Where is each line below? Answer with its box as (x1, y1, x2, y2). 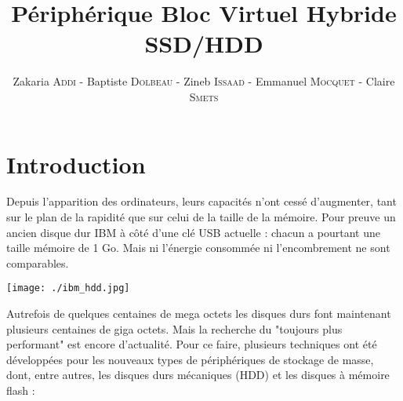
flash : (6, 382, 35, 399)
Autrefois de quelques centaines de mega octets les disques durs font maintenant (6, 305, 391, 322)
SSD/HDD (144, 27, 263, 60)
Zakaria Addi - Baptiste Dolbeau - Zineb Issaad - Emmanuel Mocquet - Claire (13, 73, 395, 89)
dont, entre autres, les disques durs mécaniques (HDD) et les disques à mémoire (6, 366, 390, 383)
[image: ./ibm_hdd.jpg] (6, 283, 130, 294)
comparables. (6, 254, 69, 271)
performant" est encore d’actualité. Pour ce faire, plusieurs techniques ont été (6, 336, 377, 352)
